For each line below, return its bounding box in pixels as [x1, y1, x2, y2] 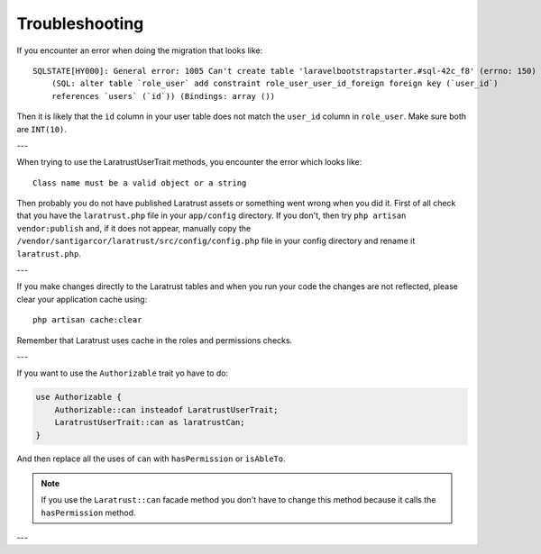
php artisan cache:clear [32, 315, 142, 325]
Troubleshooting [16, 14, 144, 33]
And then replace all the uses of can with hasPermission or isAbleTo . [16, 453, 286, 464]
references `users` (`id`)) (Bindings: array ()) [50, 91, 275, 101]
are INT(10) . [16, 123, 68, 134]
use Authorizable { [35, 392, 122, 403]
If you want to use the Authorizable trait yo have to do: [16, 368, 229, 378]
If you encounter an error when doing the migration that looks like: [16, 45, 263, 56]
